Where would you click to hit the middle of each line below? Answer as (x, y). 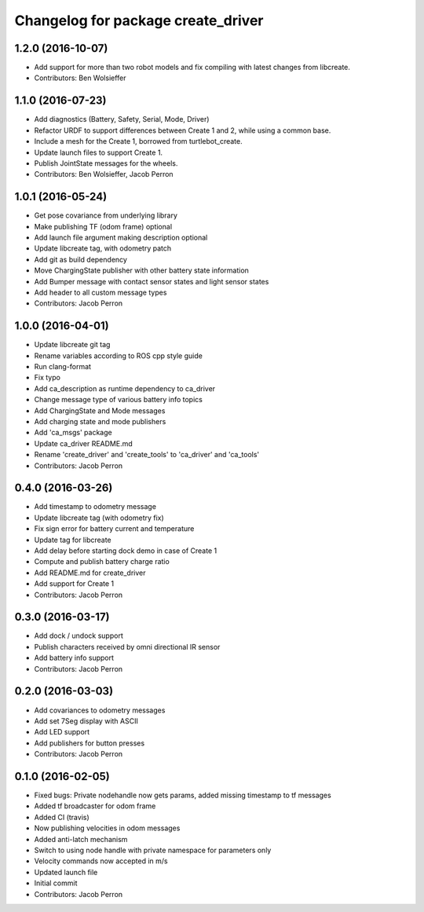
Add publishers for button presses (90, 743)
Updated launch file (66, 872)
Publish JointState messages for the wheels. (106, 163)
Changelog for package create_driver (139, 20)
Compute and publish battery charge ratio (102, 562)
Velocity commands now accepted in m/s (101, 861)
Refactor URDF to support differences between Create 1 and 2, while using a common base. (183, 130)
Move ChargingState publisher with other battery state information (141, 270)
